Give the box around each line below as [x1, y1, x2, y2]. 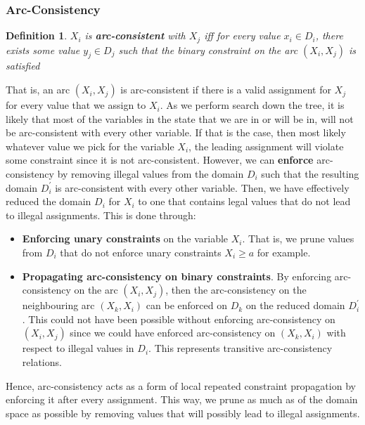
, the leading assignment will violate [188, 138, 344, 153]
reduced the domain [6, 194, 91, 209]
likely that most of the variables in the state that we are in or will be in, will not [6, 111, 354, 126]
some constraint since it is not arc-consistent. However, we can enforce [6, 152, 314, 167]
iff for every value [204, 28, 281, 43]
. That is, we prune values [242, 231, 354, 246]
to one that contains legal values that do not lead [138, 194, 351, 209]
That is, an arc [6, 82, 70, 97]
